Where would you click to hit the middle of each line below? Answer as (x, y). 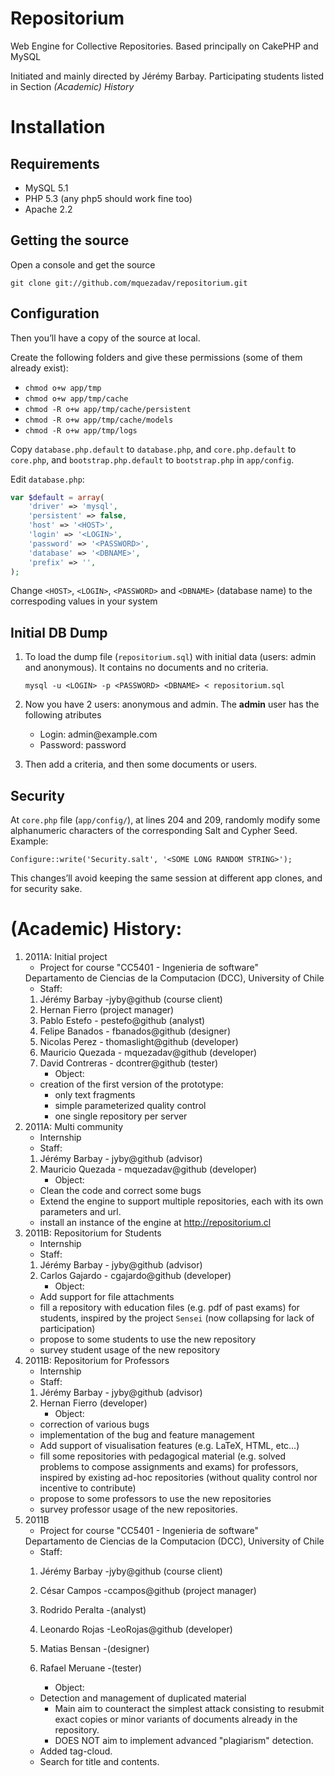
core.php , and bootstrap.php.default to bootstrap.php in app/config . (152, 459)
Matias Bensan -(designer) (94, 1648)
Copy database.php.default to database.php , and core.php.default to (153, 449)
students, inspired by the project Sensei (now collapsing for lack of (177, 1318)
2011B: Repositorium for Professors (97, 1360)
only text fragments (95, 1095)
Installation (58, 127)
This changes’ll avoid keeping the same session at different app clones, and (166, 878)
